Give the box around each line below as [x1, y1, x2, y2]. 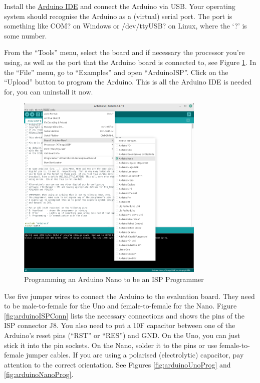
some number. [4, 30, 47, 40]
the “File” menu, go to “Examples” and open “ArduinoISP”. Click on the [4, 66, 228, 77]
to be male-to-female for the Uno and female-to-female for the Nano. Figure [4, 300, 237, 311]
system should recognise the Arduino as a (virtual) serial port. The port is [4, 10, 232, 21]
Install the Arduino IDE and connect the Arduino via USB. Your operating [4, 1, 235, 11]
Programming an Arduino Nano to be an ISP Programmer [24, 274, 204, 284]
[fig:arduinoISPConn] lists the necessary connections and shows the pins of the [4, 310, 245, 320]
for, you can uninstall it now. [4, 86, 93, 96]
